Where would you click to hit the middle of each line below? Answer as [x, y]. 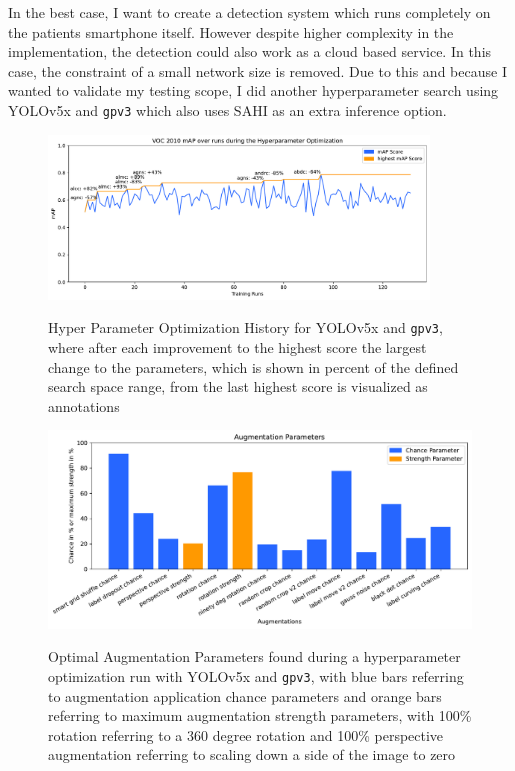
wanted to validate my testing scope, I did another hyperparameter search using [253, 90]
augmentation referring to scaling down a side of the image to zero [252, 754]
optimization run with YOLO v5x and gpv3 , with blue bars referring [256, 675]
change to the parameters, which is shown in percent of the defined [253, 366]
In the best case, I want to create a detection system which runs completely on [249, 12]
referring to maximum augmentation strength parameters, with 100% [260, 715]
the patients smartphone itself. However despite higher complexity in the [231, 31]
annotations [84, 405]
